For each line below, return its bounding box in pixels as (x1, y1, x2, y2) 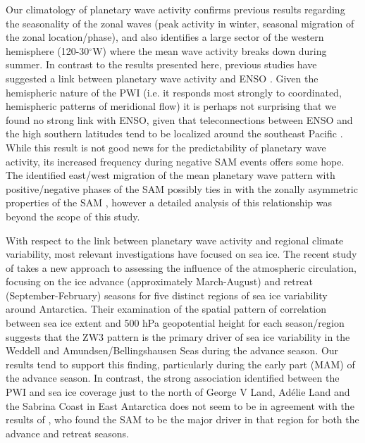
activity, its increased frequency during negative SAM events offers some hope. (6, 154, 345, 168)
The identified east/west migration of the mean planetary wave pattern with (6, 168, 335, 182)
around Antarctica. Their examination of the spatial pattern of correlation (6, 301, 326, 316)
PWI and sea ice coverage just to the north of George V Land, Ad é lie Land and (6, 385, 350, 399)
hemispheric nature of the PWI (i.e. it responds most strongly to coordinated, (6, 85, 342, 99)
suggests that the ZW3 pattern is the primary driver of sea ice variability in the (6, 329, 350, 344)
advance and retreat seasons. (6, 425, 129, 440)
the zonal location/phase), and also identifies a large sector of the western (6, 30, 324, 44)
